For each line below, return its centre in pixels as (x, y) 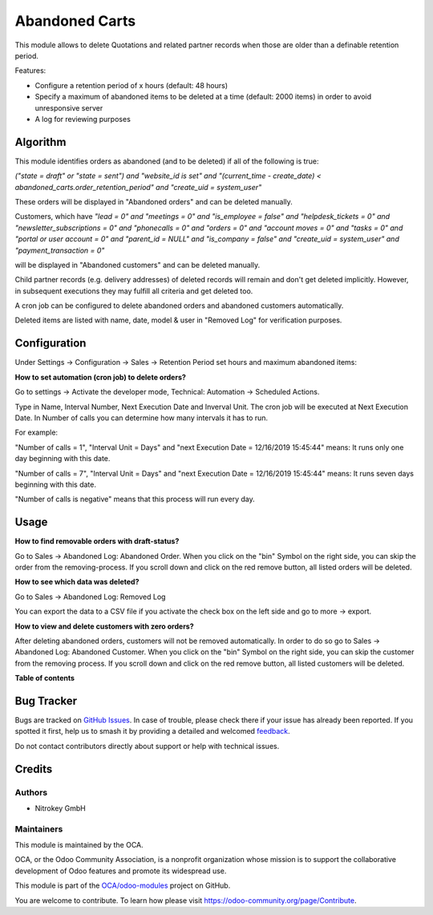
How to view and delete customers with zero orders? (104, 626)
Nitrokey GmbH (60, 808)
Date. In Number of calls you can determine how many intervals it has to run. (142, 418)
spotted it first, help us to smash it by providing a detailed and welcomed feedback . (152, 731)
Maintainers (39, 828)
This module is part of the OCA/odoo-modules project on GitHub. (123, 885)
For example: (36, 432)
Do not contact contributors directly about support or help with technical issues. (147, 746)
